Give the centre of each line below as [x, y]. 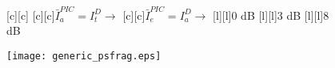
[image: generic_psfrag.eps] [84, 56]
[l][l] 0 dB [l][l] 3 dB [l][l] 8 [271, 15]
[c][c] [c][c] [31, 15]
